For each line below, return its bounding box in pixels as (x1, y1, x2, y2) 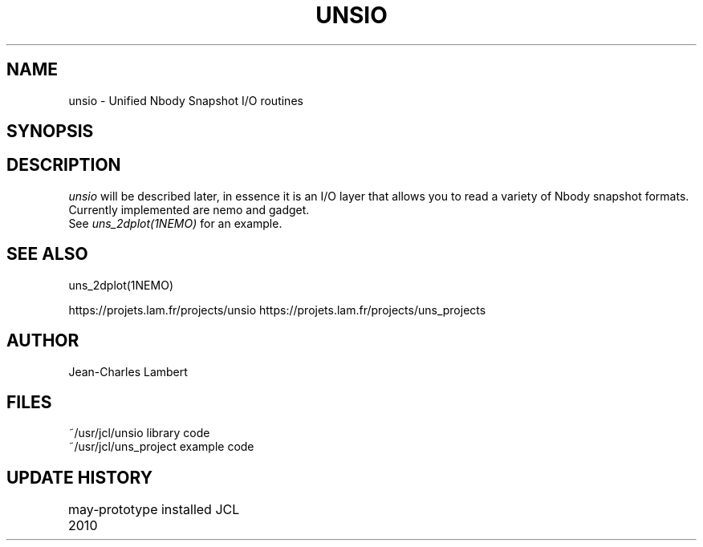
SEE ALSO (6, 244, 88, 265)
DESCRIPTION (6, 155, 121, 176)
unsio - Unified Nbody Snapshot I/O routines (68, 93, 303, 107)
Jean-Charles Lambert (68, 364, 188, 379)
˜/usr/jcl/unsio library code (68, 426, 210, 440)
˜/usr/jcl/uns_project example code (68, 440, 254, 454)
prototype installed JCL (98, 501, 240, 518)
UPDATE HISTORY (6, 467, 153, 488)
